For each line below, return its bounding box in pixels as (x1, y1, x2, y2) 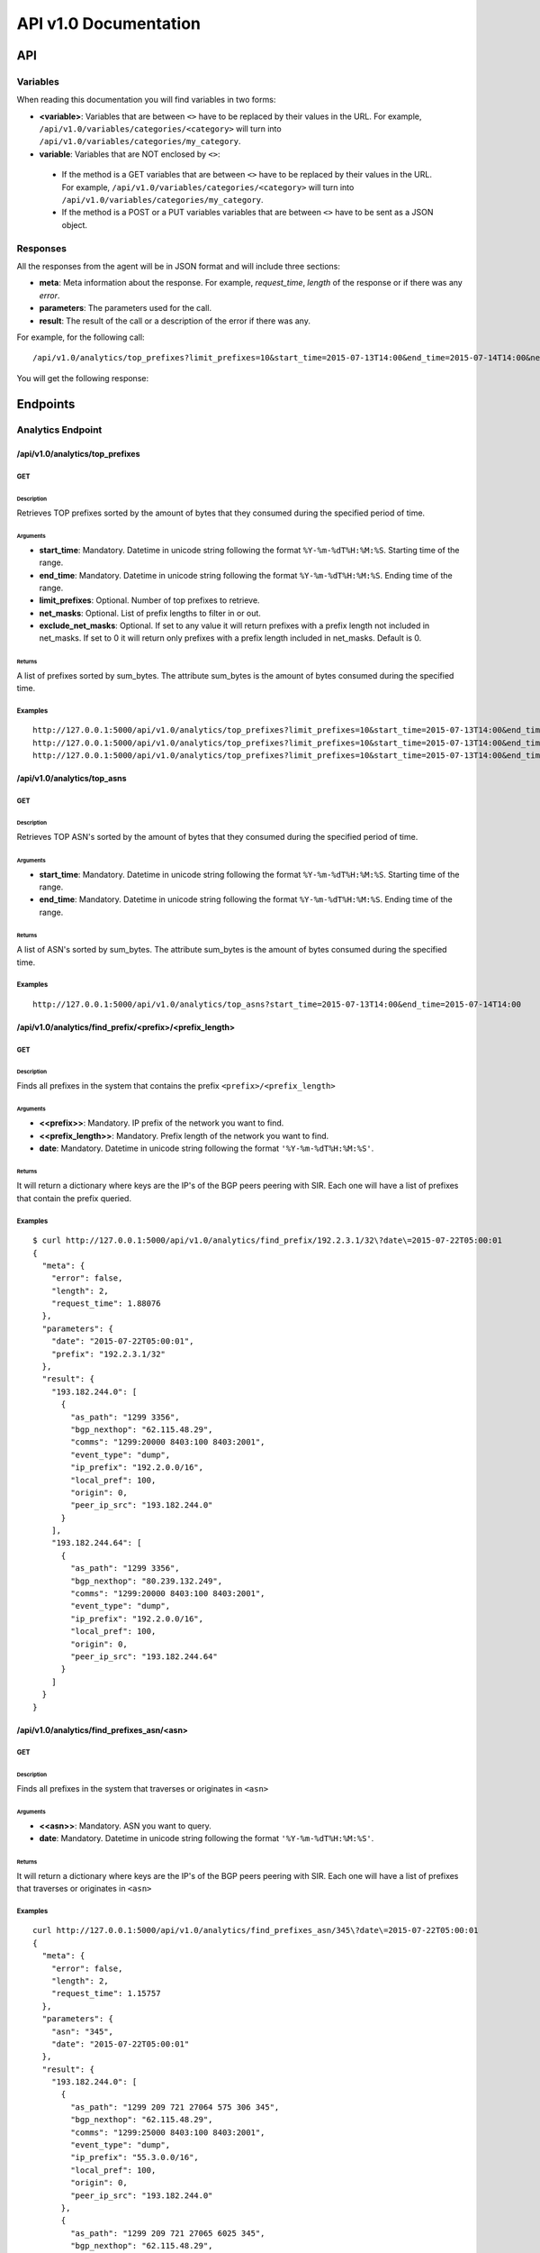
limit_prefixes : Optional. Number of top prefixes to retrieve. (39, 595, 260, 606)
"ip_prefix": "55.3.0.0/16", (70, 2152, 200, 2163)
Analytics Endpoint (16, 424, 103, 436)
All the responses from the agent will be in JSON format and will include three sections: (16, 260, 341, 271)
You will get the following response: (16, 372, 148, 383)
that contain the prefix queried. (16, 1192, 132, 1203)
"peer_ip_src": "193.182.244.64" (70, 1652, 218, 1662)
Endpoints (16, 397, 76, 412)
